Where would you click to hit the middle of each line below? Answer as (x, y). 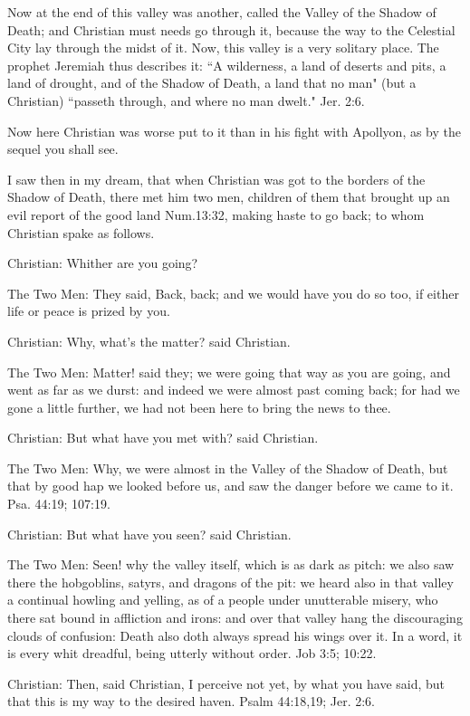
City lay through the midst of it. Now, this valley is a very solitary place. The (223, 48)
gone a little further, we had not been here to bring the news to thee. (199, 407)
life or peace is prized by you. (89, 311)
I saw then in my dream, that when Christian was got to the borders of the (216, 179)
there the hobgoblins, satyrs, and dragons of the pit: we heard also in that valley (230, 582)
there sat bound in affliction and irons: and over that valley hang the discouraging (235, 618)
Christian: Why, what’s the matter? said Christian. (149, 341)
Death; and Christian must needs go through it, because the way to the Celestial (231, 29)
